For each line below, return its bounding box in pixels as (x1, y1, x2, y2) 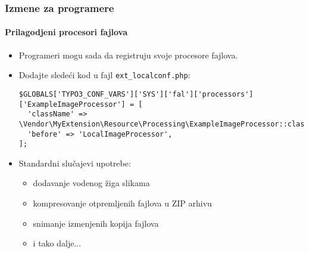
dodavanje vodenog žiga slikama (33, 177, 150, 189)
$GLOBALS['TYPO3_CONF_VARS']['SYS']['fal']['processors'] (18, 90, 254, 98)
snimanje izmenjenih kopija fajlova (33, 217, 159, 229)
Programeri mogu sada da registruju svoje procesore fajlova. (18, 48, 238, 61)
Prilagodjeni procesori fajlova (5, 26, 128, 38)
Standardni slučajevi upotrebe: (18, 156, 131, 169)
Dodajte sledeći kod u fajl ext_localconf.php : (18, 69, 191, 81)
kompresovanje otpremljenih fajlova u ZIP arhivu (33, 197, 212, 209)
